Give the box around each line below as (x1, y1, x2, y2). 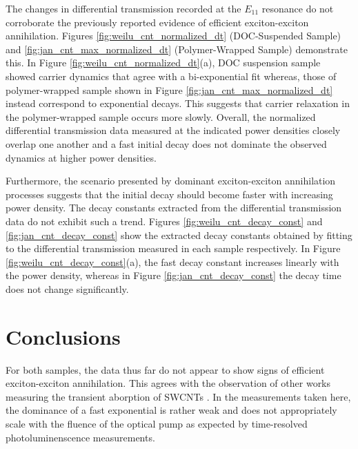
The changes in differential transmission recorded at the (6, 1, 241, 15)
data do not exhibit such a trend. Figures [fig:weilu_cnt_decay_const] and (6, 213, 323, 228)
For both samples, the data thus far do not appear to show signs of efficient (6, 362, 325, 376)
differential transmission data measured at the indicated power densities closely (6, 123, 341, 137)
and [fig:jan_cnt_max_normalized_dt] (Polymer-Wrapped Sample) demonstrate (6, 41, 348, 56)
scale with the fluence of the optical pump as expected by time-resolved (6, 416, 308, 430)
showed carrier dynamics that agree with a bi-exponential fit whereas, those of (6, 68, 337, 83)
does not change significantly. (6, 281, 129, 296)
